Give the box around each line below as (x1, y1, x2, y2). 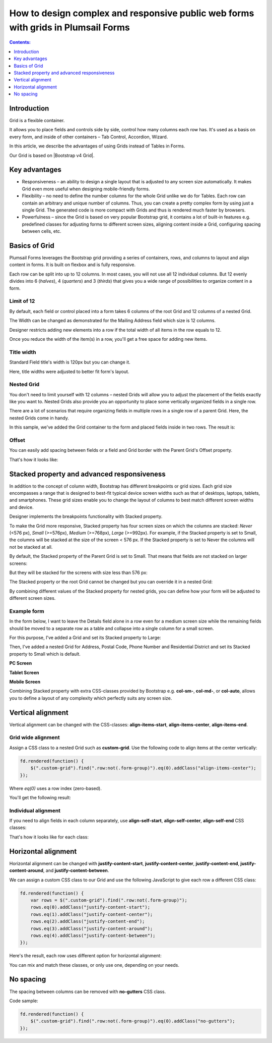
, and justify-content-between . (43, 867, 109, 873)
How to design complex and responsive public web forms (9, 8, 254, 19)
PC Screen (9, 660, 32, 666)
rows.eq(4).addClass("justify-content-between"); (30, 932, 156, 938)
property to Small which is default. (9, 651, 81, 657)
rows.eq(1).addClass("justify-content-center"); (30, 911, 153, 917)
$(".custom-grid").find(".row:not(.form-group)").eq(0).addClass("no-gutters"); (30, 1018, 235, 1024)
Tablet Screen (9, 669, 40, 675)
